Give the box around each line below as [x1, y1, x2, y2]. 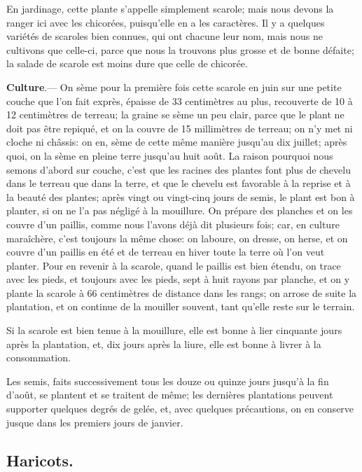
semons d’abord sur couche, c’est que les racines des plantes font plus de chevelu [6, 162, 351, 176]
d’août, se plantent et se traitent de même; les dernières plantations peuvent [6, 387, 333, 402]
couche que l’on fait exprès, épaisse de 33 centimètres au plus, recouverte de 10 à [6, 93, 353, 108]
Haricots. [6, 449, 74, 471]
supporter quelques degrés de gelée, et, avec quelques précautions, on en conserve [6, 401, 354, 416]
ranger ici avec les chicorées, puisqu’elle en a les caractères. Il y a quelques [6, 15, 325, 29]
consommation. [6, 350, 71, 365]
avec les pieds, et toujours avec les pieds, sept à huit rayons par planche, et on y [6, 272, 350, 286]
